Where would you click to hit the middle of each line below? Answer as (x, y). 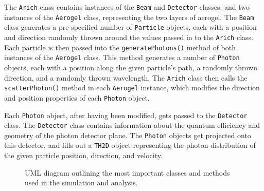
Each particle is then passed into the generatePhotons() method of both (120, 47)
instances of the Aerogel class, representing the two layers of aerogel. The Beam (129, 17)
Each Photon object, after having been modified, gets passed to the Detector (126, 115)
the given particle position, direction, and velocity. (83, 155)
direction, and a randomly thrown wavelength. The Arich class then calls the (126, 77)
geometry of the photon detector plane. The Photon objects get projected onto (128, 135)
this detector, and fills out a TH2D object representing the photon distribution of (130, 145)
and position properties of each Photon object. (77, 97)
